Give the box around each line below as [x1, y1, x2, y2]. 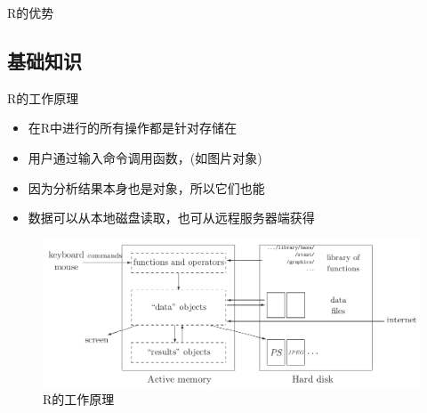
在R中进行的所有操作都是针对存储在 [28, 118, 238, 137]
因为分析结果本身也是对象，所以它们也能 [28, 178, 265, 197]
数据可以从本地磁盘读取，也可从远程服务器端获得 [28, 208, 315, 227]
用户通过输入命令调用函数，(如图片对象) [28, 148, 262, 166]
